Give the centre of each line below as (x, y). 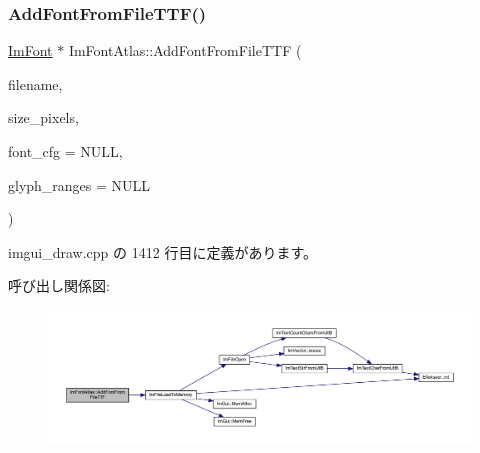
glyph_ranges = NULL (79, 184)
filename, (35, 83)
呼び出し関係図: (59, 285)
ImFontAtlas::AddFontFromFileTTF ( (185, 50)
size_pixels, (43, 117)
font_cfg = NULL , (65, 151)
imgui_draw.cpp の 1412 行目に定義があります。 (162, 251)
